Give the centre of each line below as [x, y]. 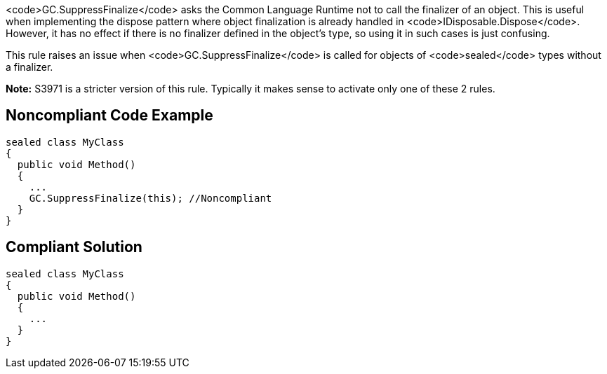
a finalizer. [29, 67]
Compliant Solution [74, 247]
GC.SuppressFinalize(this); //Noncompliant [151, 198]
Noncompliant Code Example [109, 116]
